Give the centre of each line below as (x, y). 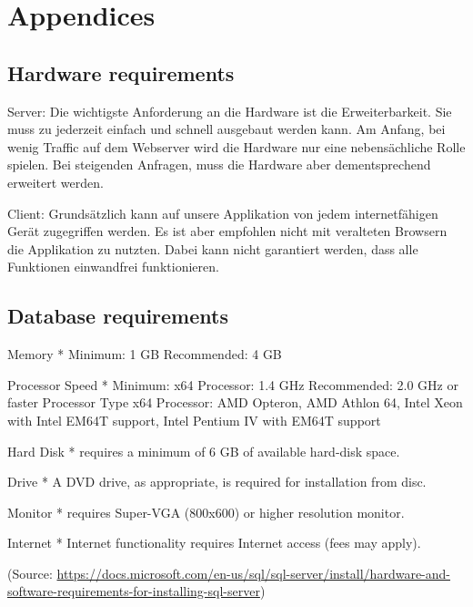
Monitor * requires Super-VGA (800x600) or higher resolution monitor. (206, 512)
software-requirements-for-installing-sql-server (134, 591)
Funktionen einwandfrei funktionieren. (113, 267)
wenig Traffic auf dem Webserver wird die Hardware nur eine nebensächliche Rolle (236, 146)
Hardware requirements (121, 72)
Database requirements (118, 316)
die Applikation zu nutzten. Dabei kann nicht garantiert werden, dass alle (213, 248)
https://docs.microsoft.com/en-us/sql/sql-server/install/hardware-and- (253, 573)
